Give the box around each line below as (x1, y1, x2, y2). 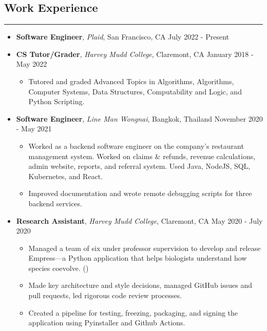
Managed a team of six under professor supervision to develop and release (28, 242, 261, 253)
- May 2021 (16, 123, 52, 134)
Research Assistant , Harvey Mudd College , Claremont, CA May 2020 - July (16, 215, 263, 226)
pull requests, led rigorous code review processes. (28, 290, 182, 301)
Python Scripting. (28, 96, 85, 107)
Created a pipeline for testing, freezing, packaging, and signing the (28, 307, 238, 318)
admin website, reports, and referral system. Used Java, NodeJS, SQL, (28, 161, 251, 171)
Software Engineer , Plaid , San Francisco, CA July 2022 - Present (16, 31, 229, 42)
